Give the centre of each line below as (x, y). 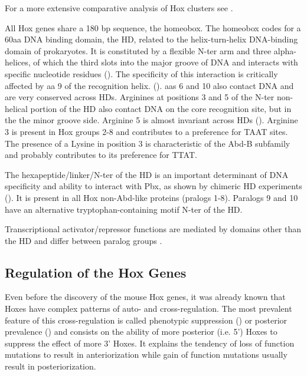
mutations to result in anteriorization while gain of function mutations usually (146, 354)
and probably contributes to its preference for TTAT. (101, 155)
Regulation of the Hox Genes (96, 272)
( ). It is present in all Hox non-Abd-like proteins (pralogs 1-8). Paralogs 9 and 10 (151, 197)
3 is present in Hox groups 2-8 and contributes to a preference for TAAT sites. (146, 131)
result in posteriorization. (50, 366)
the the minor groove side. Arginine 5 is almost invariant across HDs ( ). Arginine (151, 120)
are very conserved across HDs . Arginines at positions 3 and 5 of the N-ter (140, 97)
